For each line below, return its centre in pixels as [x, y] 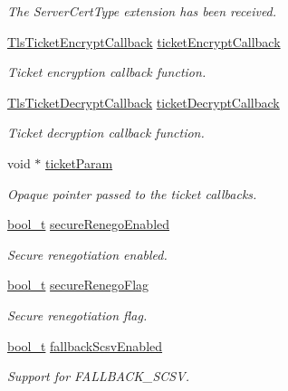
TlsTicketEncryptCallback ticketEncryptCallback [144, 41]
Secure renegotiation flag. [77, 315]
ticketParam [79, 162]
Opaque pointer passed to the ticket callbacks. [132, 193]
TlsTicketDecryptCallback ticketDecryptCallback [144, 102]
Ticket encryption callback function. [107, 72]
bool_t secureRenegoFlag [78, 285]
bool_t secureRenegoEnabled [89, 224]
